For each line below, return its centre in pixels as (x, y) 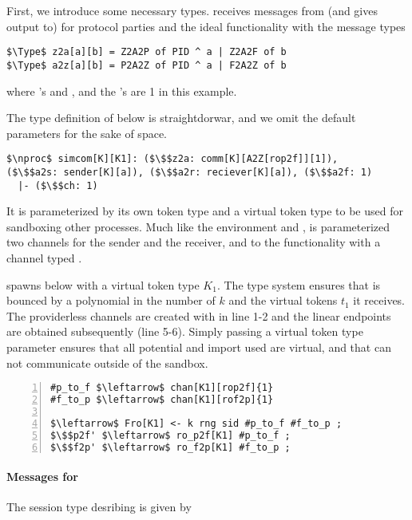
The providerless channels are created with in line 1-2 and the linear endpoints (199, 315)
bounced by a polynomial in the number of (111, 300)
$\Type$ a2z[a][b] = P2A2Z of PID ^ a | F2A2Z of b (147, 65)
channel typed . (44, 258)
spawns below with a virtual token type (103, 284)
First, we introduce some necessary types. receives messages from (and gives (192, 10)
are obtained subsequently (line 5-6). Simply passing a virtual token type (185, 331)
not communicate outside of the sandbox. (107, 362)
